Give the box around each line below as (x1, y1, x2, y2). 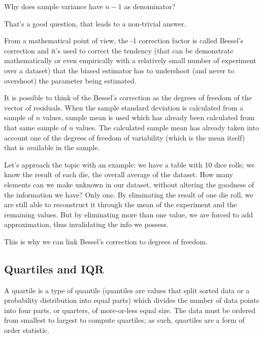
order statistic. (4, 325, 49, 335)
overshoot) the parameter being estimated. (4, 75, 137, 86)
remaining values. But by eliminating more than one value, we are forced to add (4, 209, 253, 219)
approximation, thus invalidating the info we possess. (4, 219, 169, 230)
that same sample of (4, 122, 67, 132)
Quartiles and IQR (4, 261, 104, 276)
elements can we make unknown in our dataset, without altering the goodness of (4, 179, 254, 189)
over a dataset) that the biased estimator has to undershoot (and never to (4, 65, 235, 75)
